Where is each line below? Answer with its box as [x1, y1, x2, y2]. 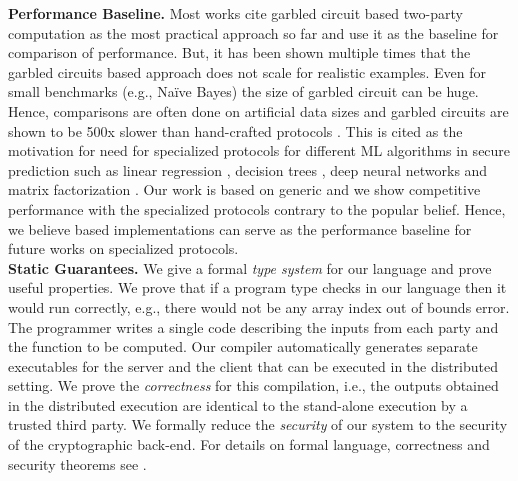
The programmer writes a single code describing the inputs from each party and [8, 316, 499, 337]
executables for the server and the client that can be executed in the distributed [8, 355, 498, 376]
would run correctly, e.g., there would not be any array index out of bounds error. [8, 296, 510, 317]
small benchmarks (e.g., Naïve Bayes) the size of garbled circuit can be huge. [8, 81, 479, 102]
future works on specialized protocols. [8, 238, 239, 259]
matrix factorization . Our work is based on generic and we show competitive [8, 179, 481, 200]
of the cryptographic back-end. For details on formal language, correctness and [8, 434, 490, 455]
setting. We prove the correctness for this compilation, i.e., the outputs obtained [8, 375, 499, 396]
